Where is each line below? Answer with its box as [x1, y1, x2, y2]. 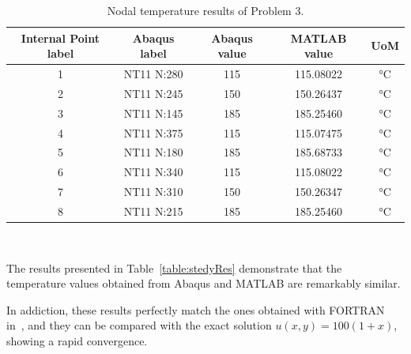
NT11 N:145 [123, 104, 183, 121]
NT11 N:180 [123, 144, 183, 160]
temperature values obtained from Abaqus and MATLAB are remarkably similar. [6, 275, 401, 292]
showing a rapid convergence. [6, 333, 148, 348]
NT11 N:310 [123, 183, 183, 200]
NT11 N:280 [123, 66, 183, 82]
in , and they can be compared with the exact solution [6, 317, 272, 333]
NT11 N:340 [123, 164, 183, 180]
